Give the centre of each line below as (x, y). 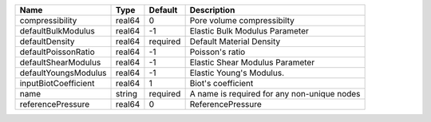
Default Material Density (235, 41)
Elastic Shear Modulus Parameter (252, 62)
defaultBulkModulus (57, 31)
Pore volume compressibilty (242, 20)
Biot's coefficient (221, 83)
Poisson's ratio (217, 52)
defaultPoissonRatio (57, 52)
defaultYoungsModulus (63, 73)
